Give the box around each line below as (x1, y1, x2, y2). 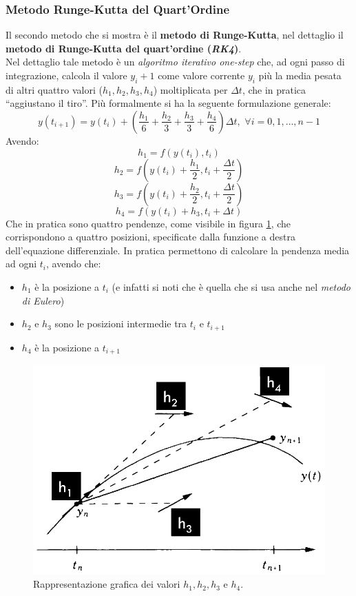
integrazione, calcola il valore (6, 68, 127, 82)
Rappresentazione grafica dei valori (33, 577, 180, 591)
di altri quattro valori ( (6, 82, 103, 96)
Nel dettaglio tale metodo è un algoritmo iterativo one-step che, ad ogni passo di (6, 54, 345, 69)
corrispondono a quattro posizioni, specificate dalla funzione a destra (6, 229, 295, 244)
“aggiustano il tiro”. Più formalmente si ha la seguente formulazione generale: (6, 96, 331, 110)
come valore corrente (158, 68, 245, 82)
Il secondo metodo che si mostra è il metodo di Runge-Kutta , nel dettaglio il (6, 28, 344, 42)
